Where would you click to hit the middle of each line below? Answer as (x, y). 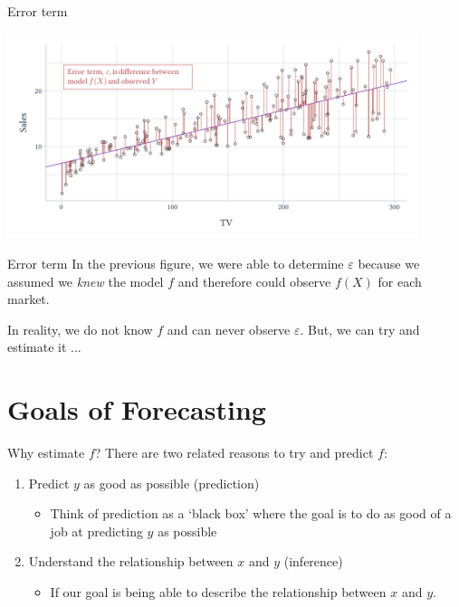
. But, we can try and (360, 329)
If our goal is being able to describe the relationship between (218, 592)
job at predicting (96, 531)
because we (389, 263)
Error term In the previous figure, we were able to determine (176, 263)
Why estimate (46, 453)
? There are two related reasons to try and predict (234, 453)
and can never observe (229, 329)
